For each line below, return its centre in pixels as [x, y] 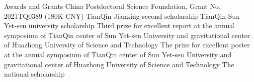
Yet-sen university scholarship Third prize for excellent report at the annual [120, 25]
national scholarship [34, 74]
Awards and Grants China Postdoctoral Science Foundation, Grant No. [112, 6]
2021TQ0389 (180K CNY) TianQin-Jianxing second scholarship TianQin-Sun [122, 16]
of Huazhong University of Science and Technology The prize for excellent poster [127, 45]
